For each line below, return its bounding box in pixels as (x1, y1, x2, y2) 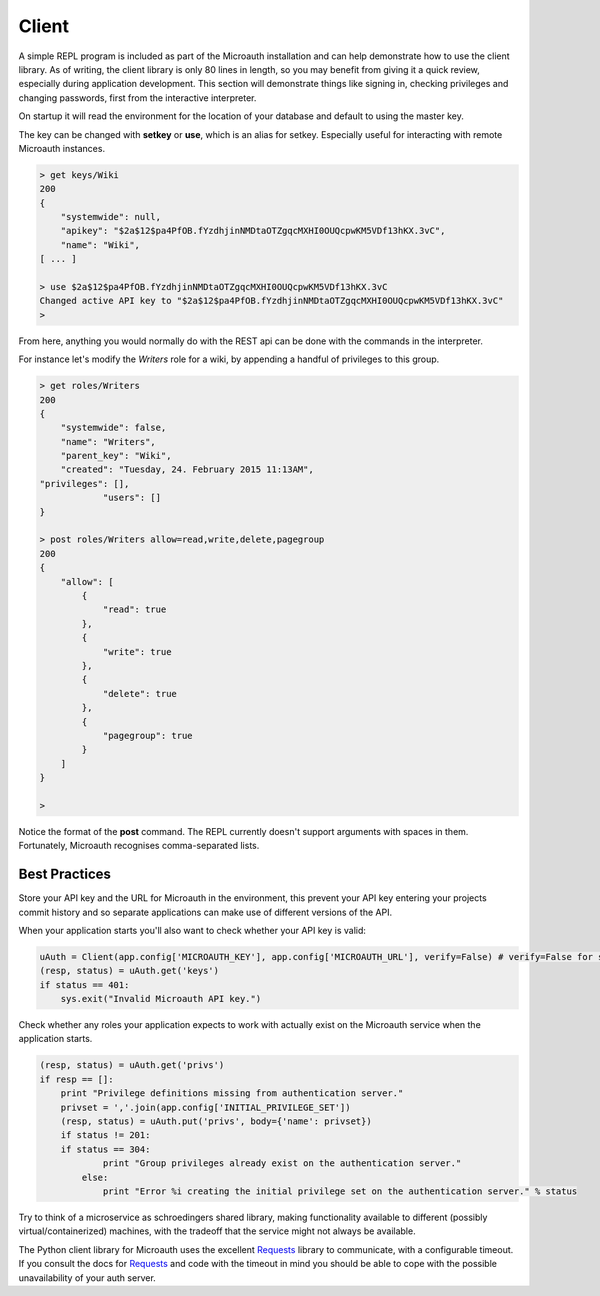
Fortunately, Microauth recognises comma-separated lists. (18, 840, 260, 852)
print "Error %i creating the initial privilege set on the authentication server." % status (102, 1185, 578, 1197)
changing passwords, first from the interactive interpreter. (18, 91, 257, 104)
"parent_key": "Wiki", (60, 450, 172, 462)
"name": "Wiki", (60, 239, 140, 250)
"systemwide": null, (60, 211, 162, 223)
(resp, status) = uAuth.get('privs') (39, 1060, 225, 1071)
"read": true (102, 604, 167, 615)
